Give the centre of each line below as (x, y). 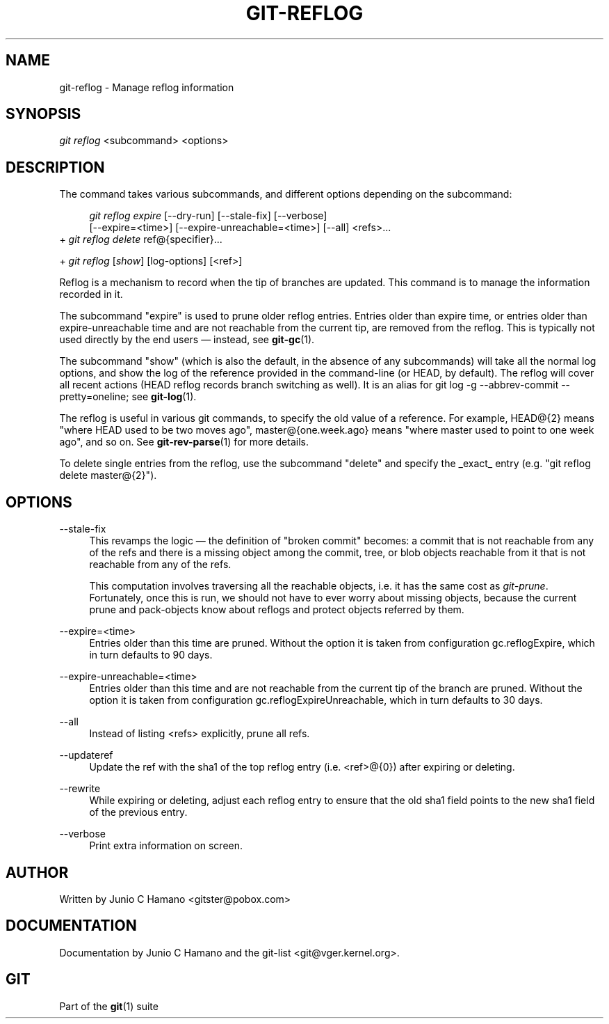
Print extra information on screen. (166, 846)
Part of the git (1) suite (109, 1006)
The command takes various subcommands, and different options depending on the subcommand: (286, 194)
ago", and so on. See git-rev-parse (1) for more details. (184, 442)
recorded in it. (91, 294)
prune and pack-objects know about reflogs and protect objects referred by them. (277, 610)
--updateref (86, 755)
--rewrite (80, 789)
